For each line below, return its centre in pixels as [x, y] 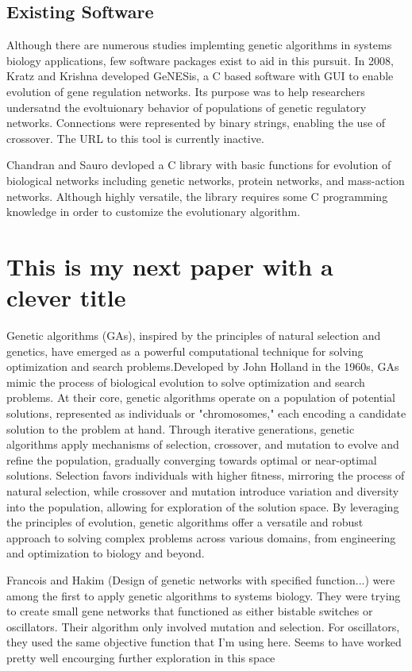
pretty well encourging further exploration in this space [141, 657]
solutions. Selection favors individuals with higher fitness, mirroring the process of [206, 475]
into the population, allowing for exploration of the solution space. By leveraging [203, 506]
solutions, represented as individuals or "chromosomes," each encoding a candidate [206, 413]
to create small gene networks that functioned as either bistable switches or [190, 611]
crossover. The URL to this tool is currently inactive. [135, 138]
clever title [66, 297]
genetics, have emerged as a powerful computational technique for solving [185, 351]
